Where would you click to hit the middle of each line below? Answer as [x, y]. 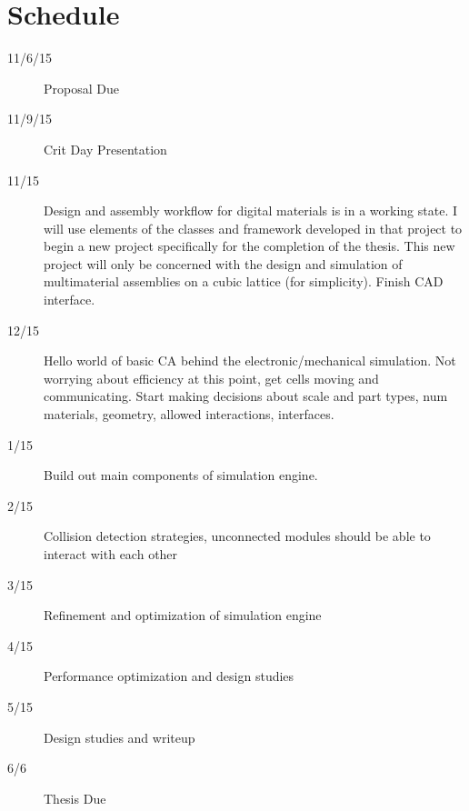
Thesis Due [75, 798]
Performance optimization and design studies [169, 676]
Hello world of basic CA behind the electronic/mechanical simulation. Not [250, 360]
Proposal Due [81, 88]
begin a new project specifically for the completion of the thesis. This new [249, 246]
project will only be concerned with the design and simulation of [223, 263]
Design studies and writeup [120, 737]
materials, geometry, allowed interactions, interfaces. [189, 414]
